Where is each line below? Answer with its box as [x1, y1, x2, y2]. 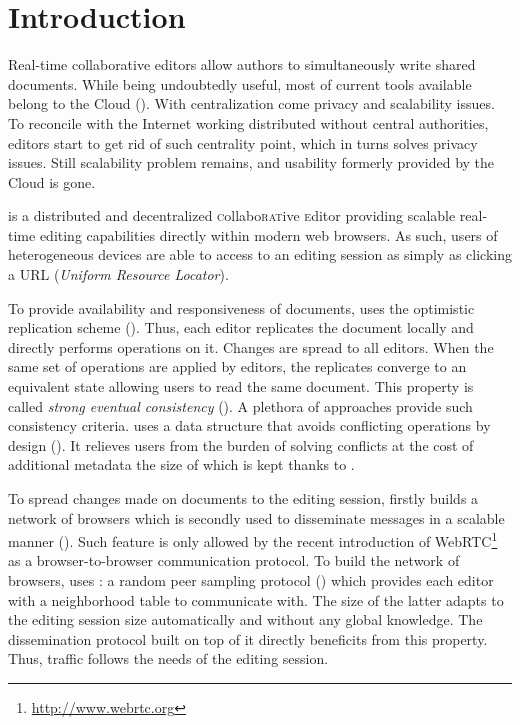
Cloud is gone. [8, 171, 96, 192]
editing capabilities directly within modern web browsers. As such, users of [39, 224, 498, 245]
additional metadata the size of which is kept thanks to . [8, 454, 355, 475]
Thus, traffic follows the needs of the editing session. [8, 648, 329, 669]
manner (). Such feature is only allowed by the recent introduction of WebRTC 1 [8, 528, 498, 551]
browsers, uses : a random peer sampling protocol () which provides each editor [8, 570, 494, 591]
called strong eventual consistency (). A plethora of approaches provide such [8, 395, 473, 416]
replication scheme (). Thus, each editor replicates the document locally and [8, 317, 474, 338]
